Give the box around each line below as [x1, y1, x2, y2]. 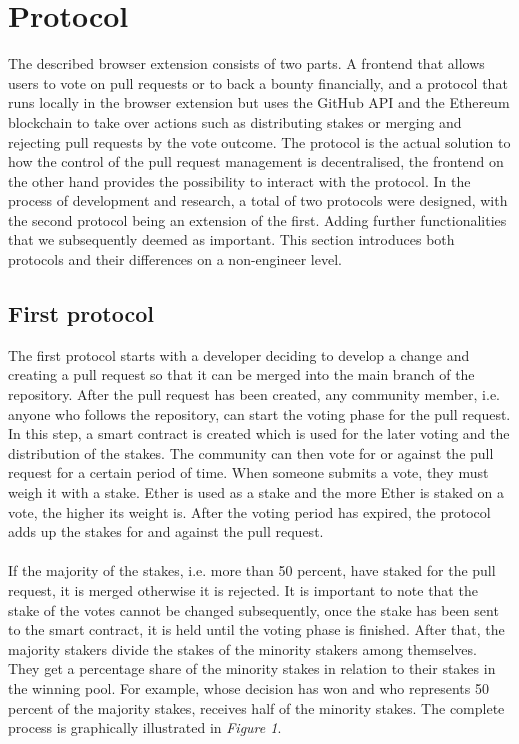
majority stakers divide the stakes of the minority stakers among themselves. [8, 638, 477, 659]
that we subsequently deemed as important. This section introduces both [8, 229, 455, 250]
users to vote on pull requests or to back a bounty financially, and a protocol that [8, 72, 508, 93]
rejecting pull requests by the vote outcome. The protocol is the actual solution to [8, 131, 511, 152]
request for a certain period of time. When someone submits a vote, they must [8, 462, 489, 483]
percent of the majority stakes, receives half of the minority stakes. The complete [8, 697, 505, 718]
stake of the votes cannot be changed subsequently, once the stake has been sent [8, 599, 499, 620]
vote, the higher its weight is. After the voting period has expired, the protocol [8, 501, 491, 522]
